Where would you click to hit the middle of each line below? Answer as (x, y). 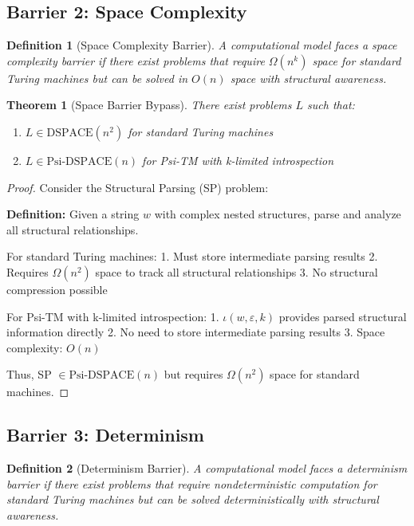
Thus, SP (29, 374)
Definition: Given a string (73, 214)
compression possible (57, 289)
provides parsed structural (343, 316)
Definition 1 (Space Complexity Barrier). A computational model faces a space (202, 45)
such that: (331, 105)
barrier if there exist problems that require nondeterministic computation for (192, 483)
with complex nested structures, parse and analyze (278, 214)
